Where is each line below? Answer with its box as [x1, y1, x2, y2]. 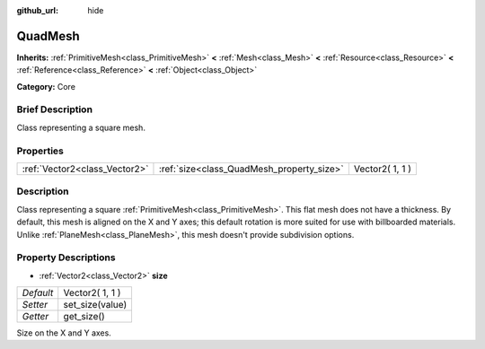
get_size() [63, 310, 105, 323]
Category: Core [16, 81, 76, 92]
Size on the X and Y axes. [16, 327, 111, 338]
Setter [22, 299, 48, 311]
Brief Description [16, 103, 93, 116]
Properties [16, 144, 65, 157]
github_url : [16, 5, 58, 15]
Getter [22, 310, 49, 323]
